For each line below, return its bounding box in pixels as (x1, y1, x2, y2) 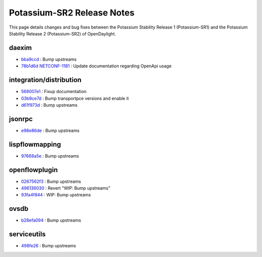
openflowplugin (9, 165, 58, 174)
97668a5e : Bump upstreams (21, 153, 80, 159)
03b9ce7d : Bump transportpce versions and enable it (21, 95, 129, 101)
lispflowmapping (9, 140, 61, 148)
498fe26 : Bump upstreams (21, 243, 76, 249)
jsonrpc (9, 114, 33, 123)
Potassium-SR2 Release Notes (9, 7, 135, 18)
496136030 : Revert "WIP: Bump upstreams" (21, 185, 111, 191)
